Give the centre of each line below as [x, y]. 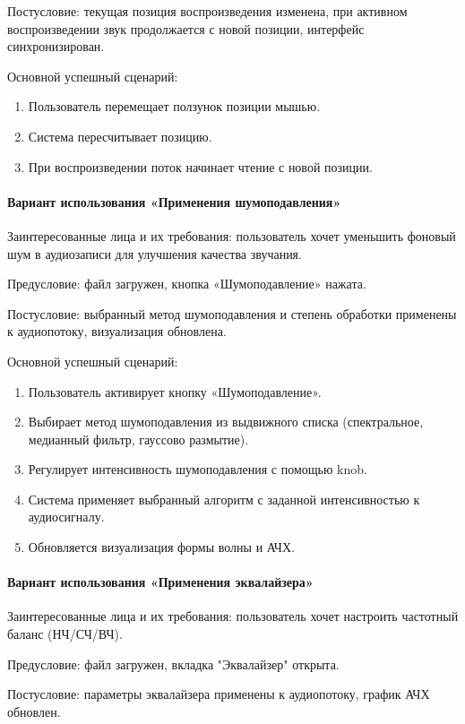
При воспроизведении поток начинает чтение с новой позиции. [200, 166]
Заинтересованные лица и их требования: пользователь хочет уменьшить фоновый [232, 235]
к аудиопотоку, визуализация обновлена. [117, 331]
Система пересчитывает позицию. [120, 136]
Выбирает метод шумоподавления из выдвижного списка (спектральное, [226, 422]
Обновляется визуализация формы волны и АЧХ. [161, 547]
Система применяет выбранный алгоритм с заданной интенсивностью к [224, 499]
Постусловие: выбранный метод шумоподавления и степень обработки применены [232, 313]
